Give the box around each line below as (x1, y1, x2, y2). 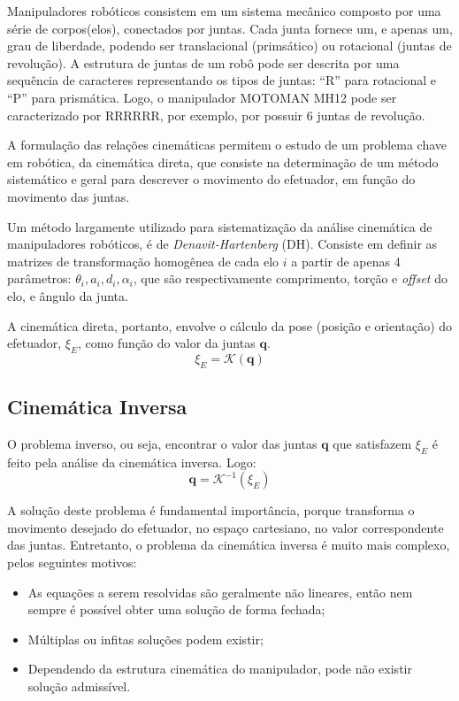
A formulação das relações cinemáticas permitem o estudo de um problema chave (7, 135, 447, 154)
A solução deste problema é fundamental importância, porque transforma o (7, 501, 415, 520)
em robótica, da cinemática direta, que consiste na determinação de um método (7, 152, 439, 171)
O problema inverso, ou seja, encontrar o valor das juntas (7, 434, 317, 452)
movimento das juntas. (7, 187, 130, 205)
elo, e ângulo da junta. (7, 286, 128, 304)
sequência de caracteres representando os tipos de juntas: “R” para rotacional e (7, 71, 437, 89)
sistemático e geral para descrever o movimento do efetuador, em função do (7, 170, 416, 189)
